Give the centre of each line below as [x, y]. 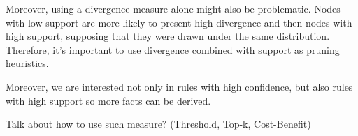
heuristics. [27, 63]
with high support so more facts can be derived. [108, 100]
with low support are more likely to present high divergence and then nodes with [179, 22]
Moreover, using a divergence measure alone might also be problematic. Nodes [173, 8]
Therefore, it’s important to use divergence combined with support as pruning [173, 49]
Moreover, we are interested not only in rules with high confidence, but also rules [179, 86]
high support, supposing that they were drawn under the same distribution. [168, 36]
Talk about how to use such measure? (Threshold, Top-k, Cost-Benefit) [158, 124]
